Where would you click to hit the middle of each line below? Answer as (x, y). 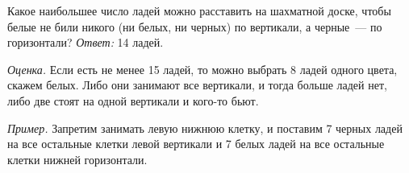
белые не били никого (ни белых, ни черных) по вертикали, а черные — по (195, 26)
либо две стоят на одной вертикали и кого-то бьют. (133, 100)
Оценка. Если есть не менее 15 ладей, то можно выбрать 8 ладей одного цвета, (202, 69)
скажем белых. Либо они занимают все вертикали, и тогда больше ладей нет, (197, 85)
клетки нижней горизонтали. (77, 159)
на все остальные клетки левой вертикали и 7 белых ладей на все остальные (196, 144)
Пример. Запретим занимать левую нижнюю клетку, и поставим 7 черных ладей (205, 128)
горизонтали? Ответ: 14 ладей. (86, 42)
